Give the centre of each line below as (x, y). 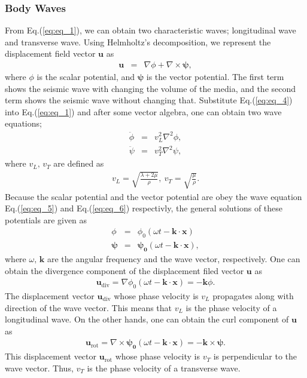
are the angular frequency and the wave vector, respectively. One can (174, 258)
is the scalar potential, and (86, 77)
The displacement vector (50, 296)
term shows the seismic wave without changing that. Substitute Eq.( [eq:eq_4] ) (149, 100)
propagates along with (253, 296)
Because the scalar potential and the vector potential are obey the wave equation (153, 196)
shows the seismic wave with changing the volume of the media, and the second (151, 88)
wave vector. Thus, (39, 368)
